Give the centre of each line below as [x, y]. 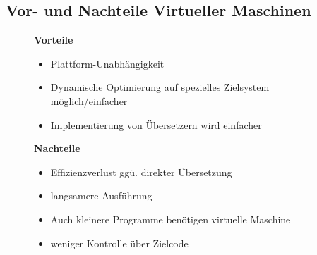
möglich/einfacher [89, 100]
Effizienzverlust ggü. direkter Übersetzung [141, 172]
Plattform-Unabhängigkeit [107, 63]
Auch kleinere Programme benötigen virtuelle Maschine [171, 219]
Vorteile [54, 40]
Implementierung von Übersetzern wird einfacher [156, 124]
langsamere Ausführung [101, 195]
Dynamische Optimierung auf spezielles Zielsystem [160, 87]
